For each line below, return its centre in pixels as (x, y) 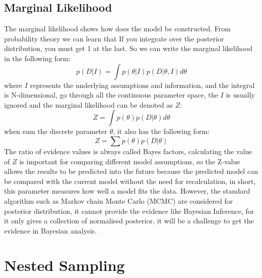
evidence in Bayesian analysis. (51, 230)
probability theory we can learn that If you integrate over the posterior (114, 38)
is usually (240, 95)
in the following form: (37, 58)
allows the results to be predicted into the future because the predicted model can (131, 171)
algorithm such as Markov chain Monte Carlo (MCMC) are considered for (119, 200)
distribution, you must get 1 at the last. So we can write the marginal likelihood (128, 48)
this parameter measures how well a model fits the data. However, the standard (127, 191)
